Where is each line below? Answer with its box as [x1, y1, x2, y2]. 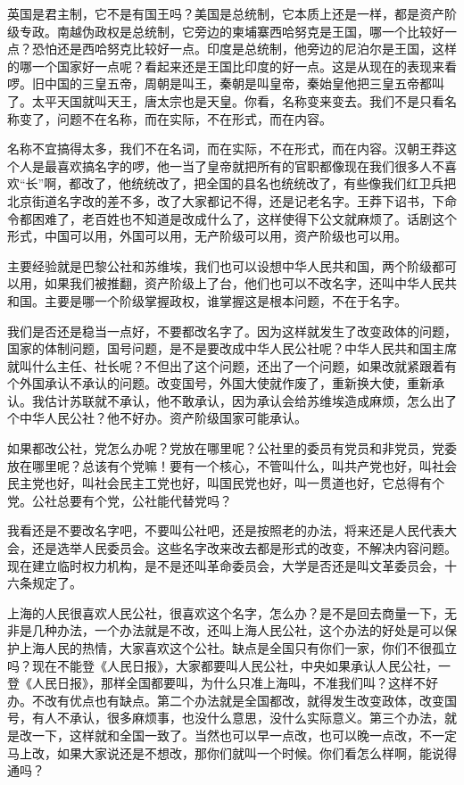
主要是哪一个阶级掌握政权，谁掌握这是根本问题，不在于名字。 [44, 291, 407, 310]
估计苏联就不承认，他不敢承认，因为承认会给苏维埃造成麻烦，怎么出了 [44, 391, 457, 409]
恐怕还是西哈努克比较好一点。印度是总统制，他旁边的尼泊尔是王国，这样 [31, 39, 457, 58]
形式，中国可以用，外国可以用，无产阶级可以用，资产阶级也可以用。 [7, 227, 407, 245]
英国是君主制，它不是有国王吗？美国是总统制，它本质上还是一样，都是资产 [7, 4, 444, 22]
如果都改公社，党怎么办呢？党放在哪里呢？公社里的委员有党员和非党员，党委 [7, 439, 457, 458]
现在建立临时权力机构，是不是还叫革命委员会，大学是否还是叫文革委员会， [7, 556, 444, 574]
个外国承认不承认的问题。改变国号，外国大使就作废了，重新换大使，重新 [7, 374, 432, 392]
